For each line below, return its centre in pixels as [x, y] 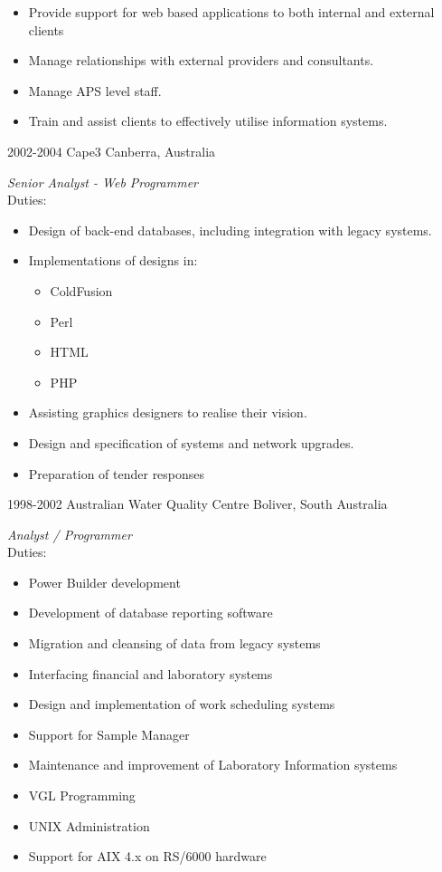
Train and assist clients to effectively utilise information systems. [208, 121]
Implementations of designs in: [113, 260]
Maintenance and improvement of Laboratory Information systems [213, 765]
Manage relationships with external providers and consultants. [201, 60]
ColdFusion [81, 290]
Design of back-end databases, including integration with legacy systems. [230, 230]
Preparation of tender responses [117, 473]
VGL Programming [82, 795]
